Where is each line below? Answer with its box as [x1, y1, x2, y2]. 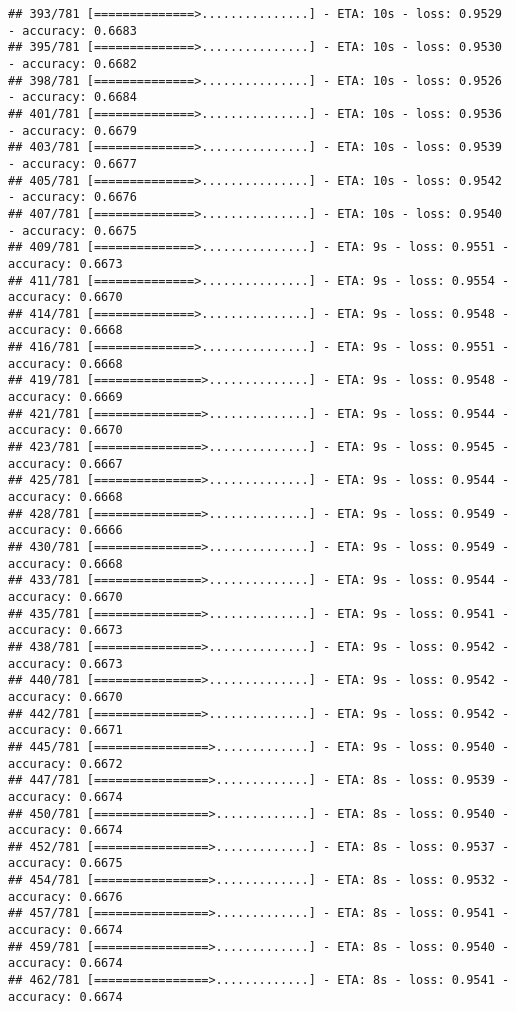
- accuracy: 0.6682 [8, 56, 137, 71]
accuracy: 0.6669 [8, 390, 123, 405]
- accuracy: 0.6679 [8, 123, 137, 138]
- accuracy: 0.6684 [8, 90, 137, 105]
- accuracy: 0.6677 [8, 156, 137, 171]
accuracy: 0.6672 [8, 756, 123, 771]
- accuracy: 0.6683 [8, 23, 137, 38]
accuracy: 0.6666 [8, 523, 123, 538]
